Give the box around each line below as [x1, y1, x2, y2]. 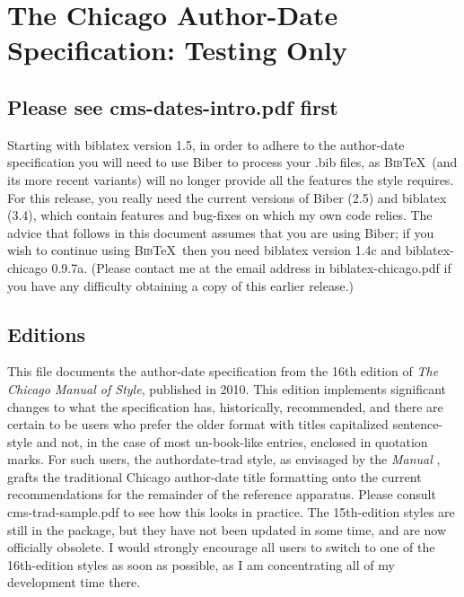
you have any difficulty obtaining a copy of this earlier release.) [7, 276, 355, 294]
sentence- [392, 415, 443, 434]
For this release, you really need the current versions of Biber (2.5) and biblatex [7, 188, 447, 206]
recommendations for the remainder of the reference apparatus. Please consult [7, 485, 436, 504]
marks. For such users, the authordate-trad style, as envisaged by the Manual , [7, 450, 441, 469]
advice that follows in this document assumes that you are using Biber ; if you [7, 223, 434, 241]
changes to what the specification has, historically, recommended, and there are [7, 397, 443, 416]
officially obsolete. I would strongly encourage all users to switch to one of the [7, 538, 435, 557]
